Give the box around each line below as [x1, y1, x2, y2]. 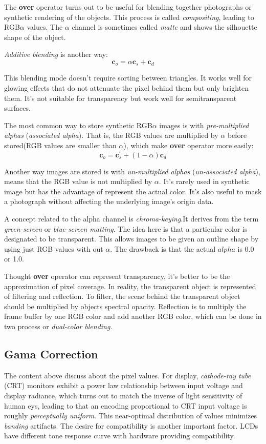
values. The [27, 22, 63, 32]
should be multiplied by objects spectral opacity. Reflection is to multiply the [4, 300, 247, 311]
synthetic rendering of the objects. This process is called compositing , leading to [4, 11, 254, 22]
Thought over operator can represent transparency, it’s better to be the [4, 271, 230, 281]
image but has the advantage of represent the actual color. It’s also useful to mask [4, 186, 262, 196]
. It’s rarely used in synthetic [159, 176, 250, 187]
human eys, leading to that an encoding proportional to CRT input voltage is [4, 400, 247, 411]
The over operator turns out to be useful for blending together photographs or [4, 2, 252, 12]
